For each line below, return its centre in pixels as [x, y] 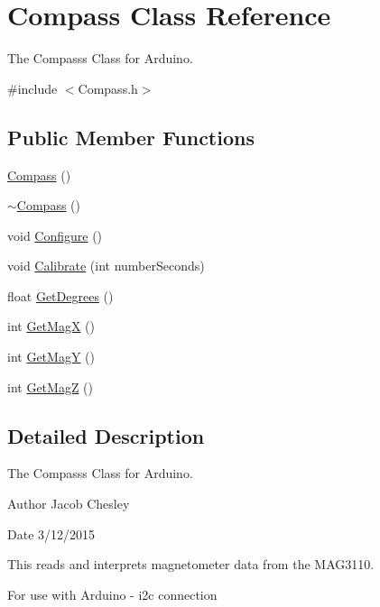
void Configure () [55, 235]
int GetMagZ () [51, 386]
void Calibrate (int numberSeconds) [106, 266]
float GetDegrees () [60, 295]
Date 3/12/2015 [51, 533]
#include [32, 88]
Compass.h [108, 88]
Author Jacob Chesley [69, 504]
